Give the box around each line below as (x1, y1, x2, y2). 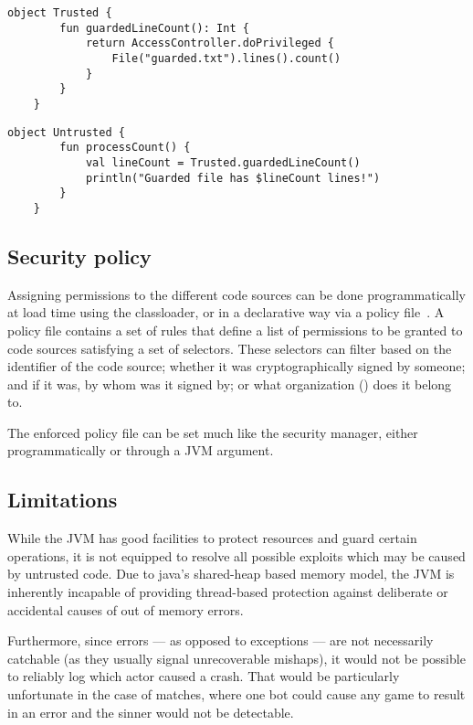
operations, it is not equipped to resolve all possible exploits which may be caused (7, 546, 466, 565)
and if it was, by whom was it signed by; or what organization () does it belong (7, 374, 452, 393)
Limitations (7, 485, 118, 514)
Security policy (7, 241, 152, 270)
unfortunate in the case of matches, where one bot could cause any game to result (7, 685, 466, 704)
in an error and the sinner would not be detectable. (7, 702, 294, 721)
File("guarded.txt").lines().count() (111, 51, 342, 65)
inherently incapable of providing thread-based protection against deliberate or (7, 582, 448, 602)
